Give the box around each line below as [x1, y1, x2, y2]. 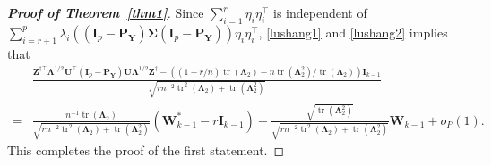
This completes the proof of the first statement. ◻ [7, 141, 285, 160]
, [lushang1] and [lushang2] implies [258, 22, 448, 41]
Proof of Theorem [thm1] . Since [7, 4, 204, 21]
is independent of [272, 4, 367, 21]
